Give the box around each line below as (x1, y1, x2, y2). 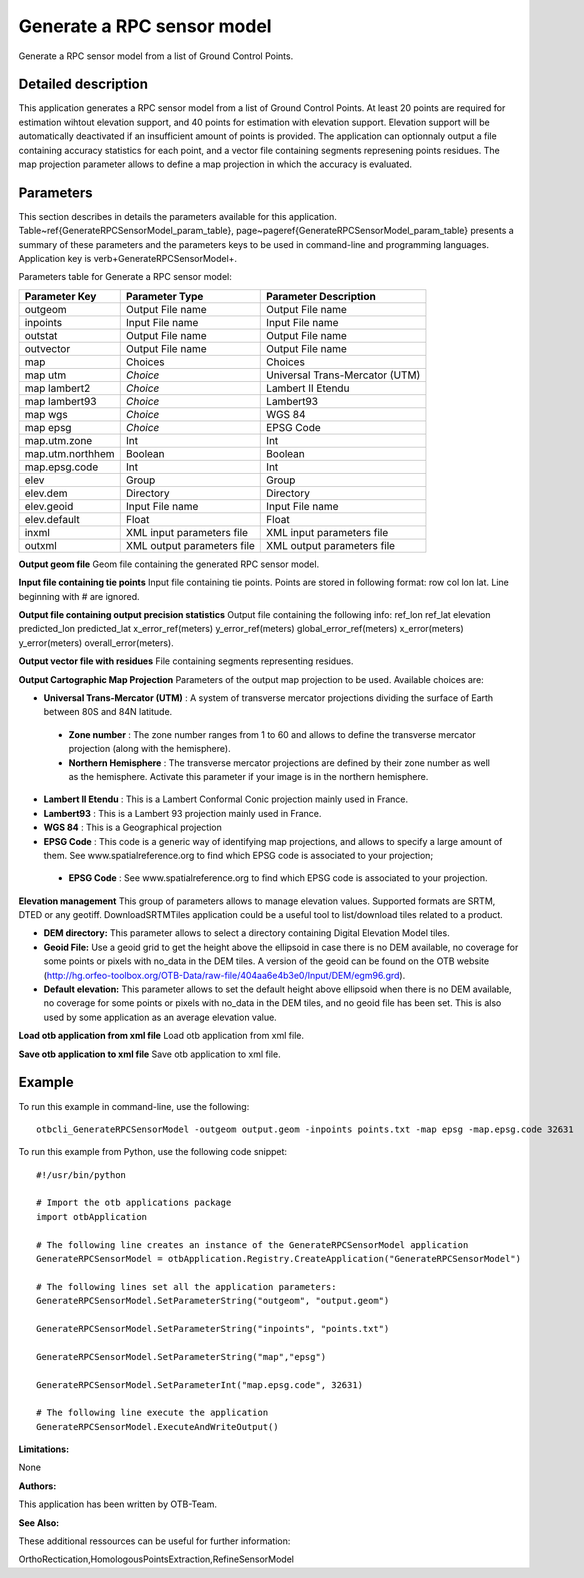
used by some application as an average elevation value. (43, 1011, 277, 1023)
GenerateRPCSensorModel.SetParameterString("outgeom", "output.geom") (36, 1295, 390, 1307)
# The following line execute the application (36, 1407, 269, 1419)
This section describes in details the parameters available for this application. (18, 210, 337, 222)
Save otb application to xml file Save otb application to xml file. (18, 1048, 281, 1060)
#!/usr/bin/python (36, 1169, 127, 1180)
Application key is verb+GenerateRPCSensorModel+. (18, 253, 238, 265)
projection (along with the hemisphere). (68, 743, 231, 755)
